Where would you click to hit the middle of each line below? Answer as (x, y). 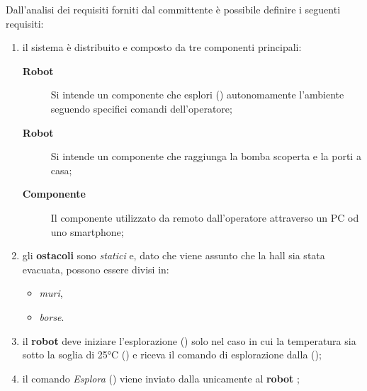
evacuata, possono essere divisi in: (96, 269)
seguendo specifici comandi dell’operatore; (141, 108)
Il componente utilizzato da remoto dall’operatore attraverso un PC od (205, 217)
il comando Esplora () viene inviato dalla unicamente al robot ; (161, 378)
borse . (52, 316)
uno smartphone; (87, 231)
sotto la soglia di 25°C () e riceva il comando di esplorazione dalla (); (172, 355)
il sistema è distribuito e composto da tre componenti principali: (162, 47)
